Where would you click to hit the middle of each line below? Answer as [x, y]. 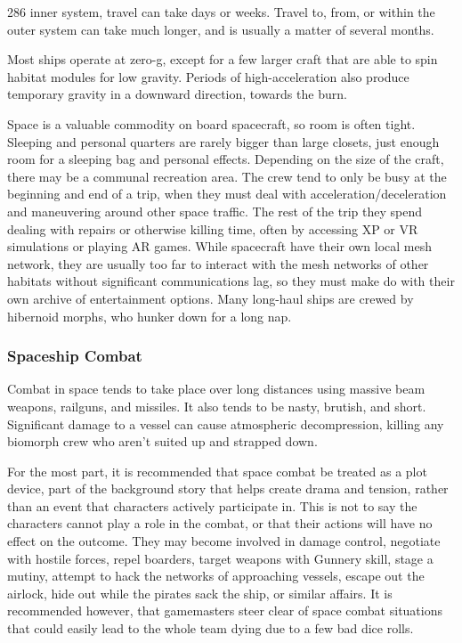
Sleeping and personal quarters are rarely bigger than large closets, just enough [223, 141]
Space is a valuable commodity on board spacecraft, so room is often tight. [211, 123]
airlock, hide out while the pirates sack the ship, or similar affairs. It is [200, 593]
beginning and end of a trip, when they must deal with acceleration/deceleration [227, 194]
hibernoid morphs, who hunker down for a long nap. [150, 316]
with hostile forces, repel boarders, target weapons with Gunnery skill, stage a [220, 558]
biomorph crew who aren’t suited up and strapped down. [162, 441]
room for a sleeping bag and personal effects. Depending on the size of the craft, [226, 159]
